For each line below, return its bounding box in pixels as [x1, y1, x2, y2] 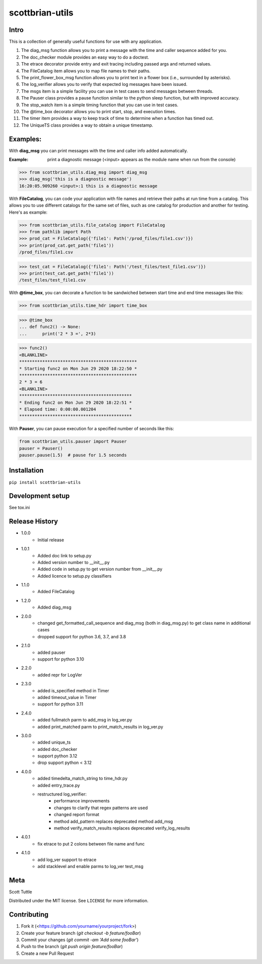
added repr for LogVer [37, 672, 82, 678]
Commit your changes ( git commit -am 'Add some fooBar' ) [21, 937, 139, 943]
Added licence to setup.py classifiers [37, 573, 112, 579]
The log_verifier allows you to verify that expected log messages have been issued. [21, 82, 188, 87]
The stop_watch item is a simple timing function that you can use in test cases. [21, 102, 179, 108]
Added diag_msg [37, 604, 71, 610]
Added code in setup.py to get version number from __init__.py [37, 566, 163, 572]
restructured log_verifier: [37, 791, 87, 797]
